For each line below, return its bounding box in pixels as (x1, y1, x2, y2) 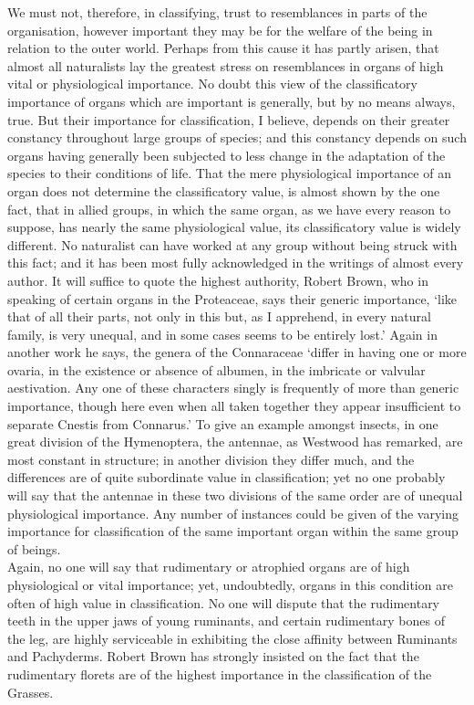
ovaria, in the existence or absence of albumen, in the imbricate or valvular (7, 360, 426, 379)
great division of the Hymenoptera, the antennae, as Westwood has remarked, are (7, 432, 463, 451)
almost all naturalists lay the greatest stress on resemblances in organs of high (7, 56, 444, 75)
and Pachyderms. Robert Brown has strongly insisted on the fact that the (7, 647, 419, 666)
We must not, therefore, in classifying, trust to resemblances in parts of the (7, 3, 428, 21)
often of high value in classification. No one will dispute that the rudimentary (7, 593, 440, 612)
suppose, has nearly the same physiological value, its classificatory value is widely (7, 217, 461, 237)
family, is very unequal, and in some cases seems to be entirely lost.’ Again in (7, 324, 438, 343)
